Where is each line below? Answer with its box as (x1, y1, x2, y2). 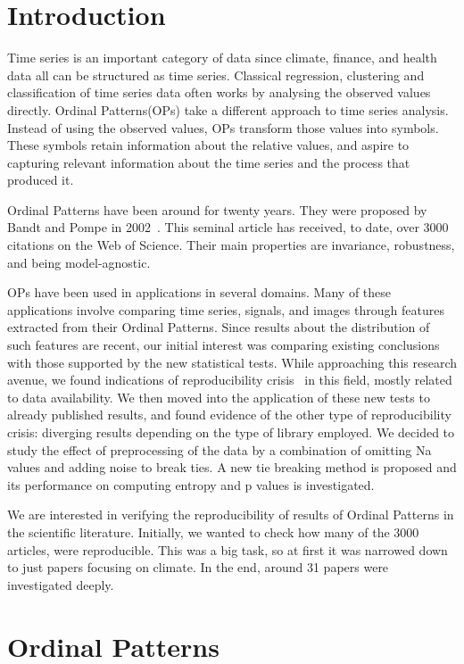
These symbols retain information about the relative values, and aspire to (7, 136, 410, 154)
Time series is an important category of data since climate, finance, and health (7, 48, 437, 67)
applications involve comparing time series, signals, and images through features (7, 300, 444, 319)
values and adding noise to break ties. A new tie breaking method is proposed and (7, 458, 457, 477)
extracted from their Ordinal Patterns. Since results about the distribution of (7, 318, 430, 336)
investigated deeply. (7, 575, 114, 593)
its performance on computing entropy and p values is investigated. (7, 475, 375, 494)
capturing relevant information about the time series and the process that (7, 153, 410, 171)
